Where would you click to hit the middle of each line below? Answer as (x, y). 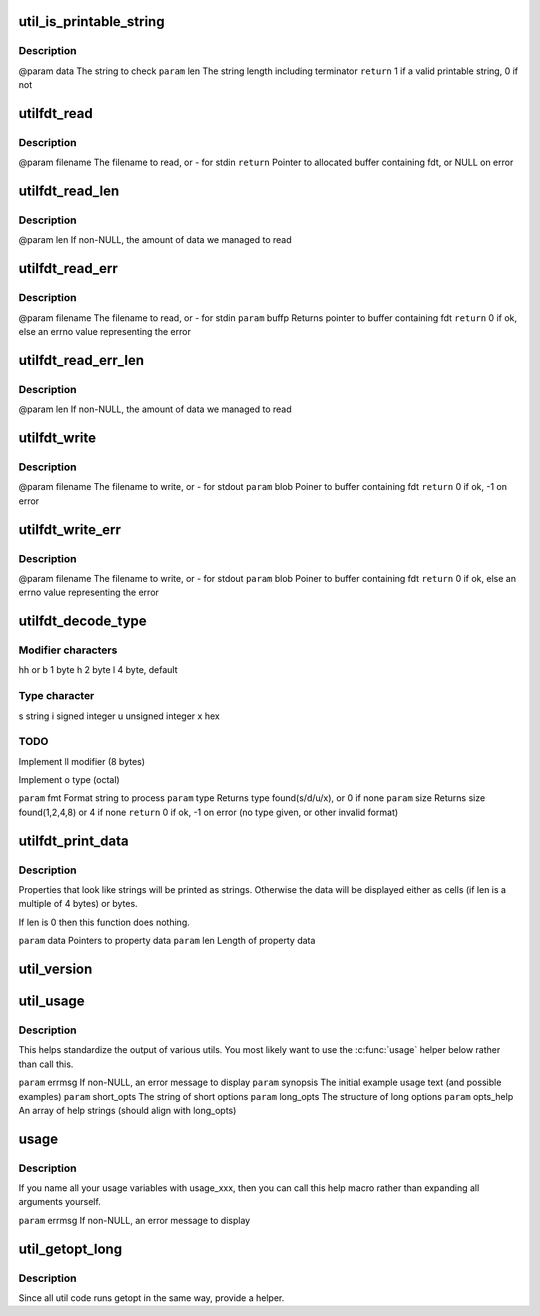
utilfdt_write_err (70, 529)
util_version (55, 969)
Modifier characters (68, 650)
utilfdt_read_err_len (81, 360)
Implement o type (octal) (69, 780)
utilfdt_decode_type (82, 621)
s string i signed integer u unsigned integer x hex (119, 716)
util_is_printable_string (91, 21)
